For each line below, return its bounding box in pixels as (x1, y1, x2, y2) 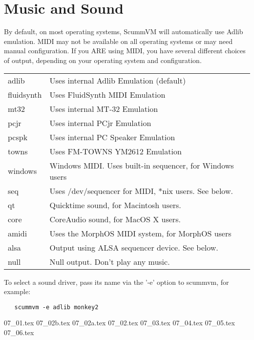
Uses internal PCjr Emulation (49, 117, 151, 128)
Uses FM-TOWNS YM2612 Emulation (49, 145, 182, 157)
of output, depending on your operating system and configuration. (4, 55, 202, 65)
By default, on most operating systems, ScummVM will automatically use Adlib (4, 26, 243, 37)
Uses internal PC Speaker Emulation (49, 131, 175, 143)
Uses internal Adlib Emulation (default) (49, 74, 186, 86)
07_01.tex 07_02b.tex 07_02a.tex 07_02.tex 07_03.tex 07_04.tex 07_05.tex (4, 318, 235, 328)
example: (4, 286, 31, 297)
